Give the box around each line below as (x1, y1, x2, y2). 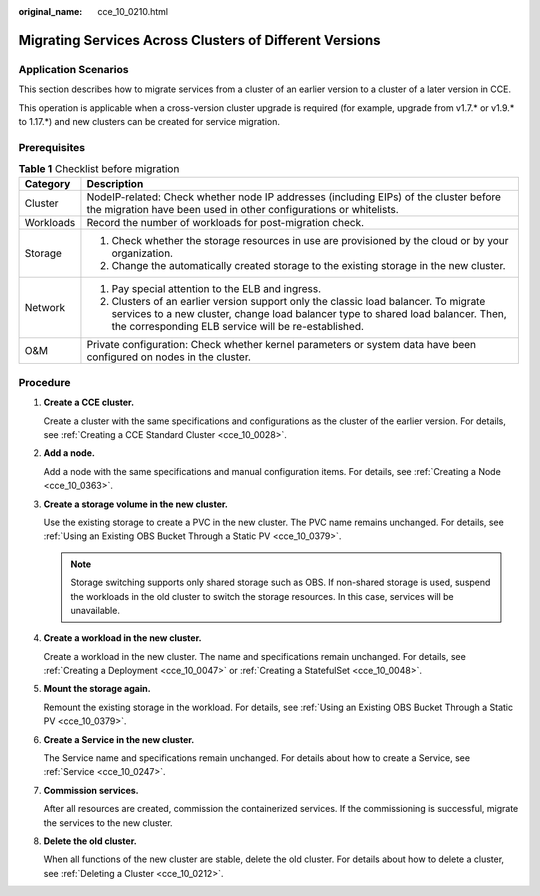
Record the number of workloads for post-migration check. (86, 216, 365, 230)
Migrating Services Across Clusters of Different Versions (18, 31, 381, 49)
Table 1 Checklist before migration (18, 162, 180, 176)
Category (24, 177, 71, 191)
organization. (111, 246, 174, 260)
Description (86, 177, 144, 191)
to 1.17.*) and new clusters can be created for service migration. (18, 115, 280, 127)
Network (24, 301, 66, 315)
